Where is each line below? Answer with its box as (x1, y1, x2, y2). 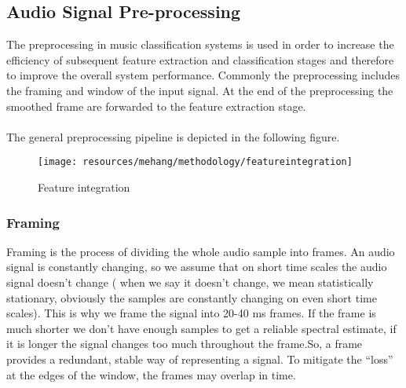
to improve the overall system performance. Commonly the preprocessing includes (6, 67, 401, 83)
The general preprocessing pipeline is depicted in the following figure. (6, 128, 340, 145)
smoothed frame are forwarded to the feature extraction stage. (6, 97, 306, 114)
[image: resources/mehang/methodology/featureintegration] (38, 156, 353, 168)
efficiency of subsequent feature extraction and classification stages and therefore (6, 51, 394, 68)
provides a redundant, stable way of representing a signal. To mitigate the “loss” (6, 350, 393, 367)
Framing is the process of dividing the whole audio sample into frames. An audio (6, 243, 395, 259)
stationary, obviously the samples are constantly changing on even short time (6, 289, 377, 306)
